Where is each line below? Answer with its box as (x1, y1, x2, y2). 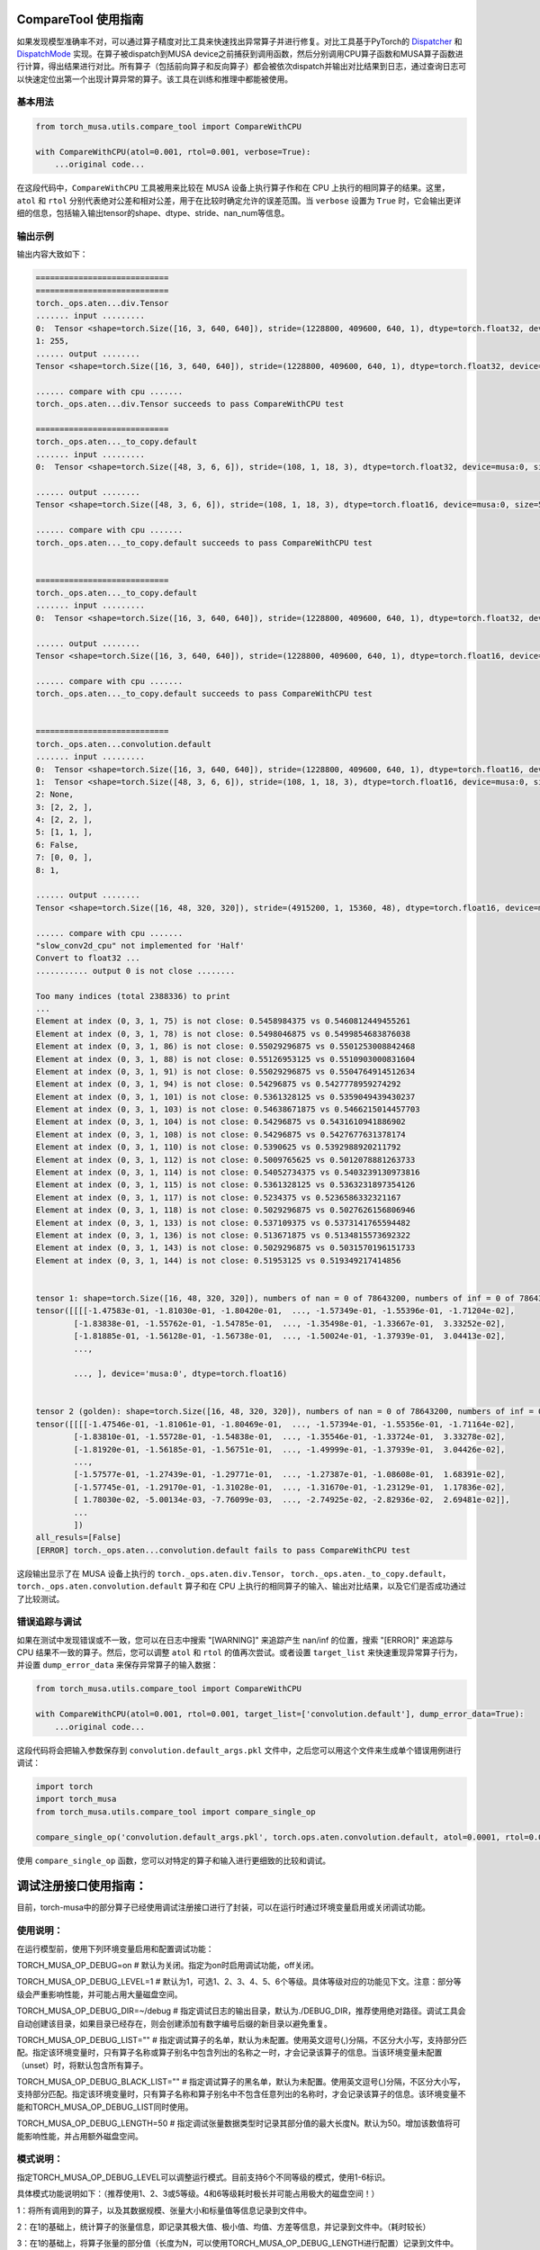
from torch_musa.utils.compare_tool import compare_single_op (35, 1806, 316, 1817)
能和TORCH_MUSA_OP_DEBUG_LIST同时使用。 (16, 2101, 193, 2112)
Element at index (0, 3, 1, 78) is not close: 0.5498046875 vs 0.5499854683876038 (35, 1029, 411, 1039)
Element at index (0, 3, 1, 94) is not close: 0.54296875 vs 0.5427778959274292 (35, 1079, 401, 1089)
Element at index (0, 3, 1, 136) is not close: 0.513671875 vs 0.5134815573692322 (35, 1229, 411, 1240)
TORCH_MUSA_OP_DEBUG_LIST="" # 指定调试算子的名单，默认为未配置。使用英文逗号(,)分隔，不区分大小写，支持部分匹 (16, 2034, 467, 2045)
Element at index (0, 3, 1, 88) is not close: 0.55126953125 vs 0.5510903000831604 (35, 1054, 416, 1064)
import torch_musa (35, 1794, 117, 1804)
